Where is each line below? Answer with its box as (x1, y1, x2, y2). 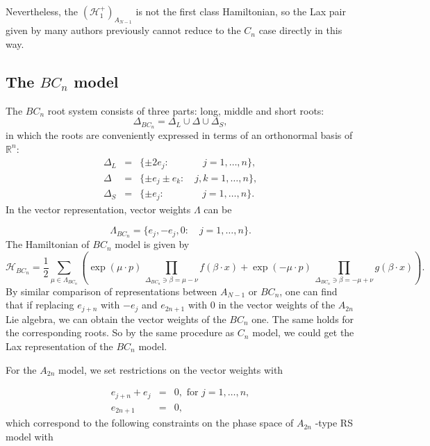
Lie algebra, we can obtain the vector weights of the (6, 311, 226, 326)
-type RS (315, 415, 353, 430)
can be (204, 201, 232, 216)
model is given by (115, 237, 190, 251)
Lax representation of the (6, 338, 113, 353)
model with (6, 429, 53, 443)
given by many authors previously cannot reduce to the (6, 23, 241, 38)
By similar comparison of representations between (6, 283, 217, 298)
